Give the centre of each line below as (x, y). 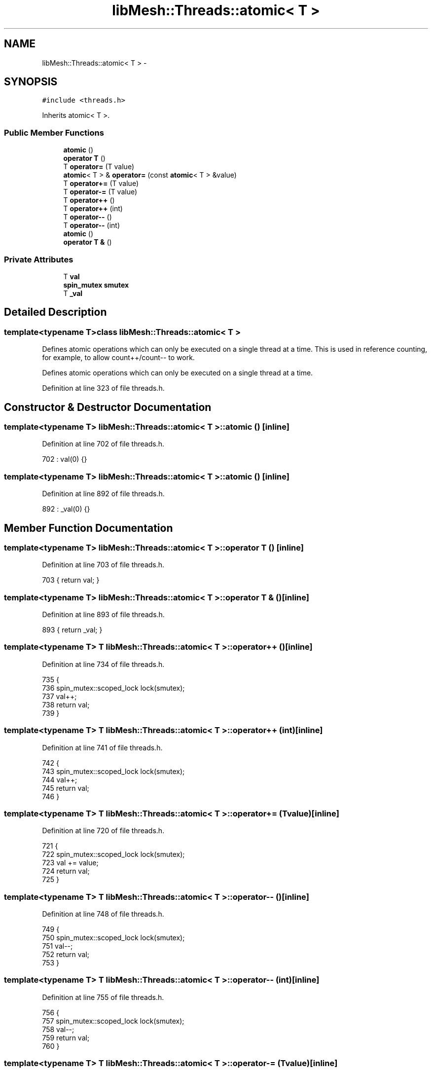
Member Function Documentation (89, 528)
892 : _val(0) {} (66, 509)
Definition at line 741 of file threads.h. (102, 747)
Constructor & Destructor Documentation (108, 407)
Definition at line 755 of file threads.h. (103, 997)
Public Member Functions (54, 132)
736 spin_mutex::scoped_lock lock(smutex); (113, 688)
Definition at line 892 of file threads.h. (103, 494)
